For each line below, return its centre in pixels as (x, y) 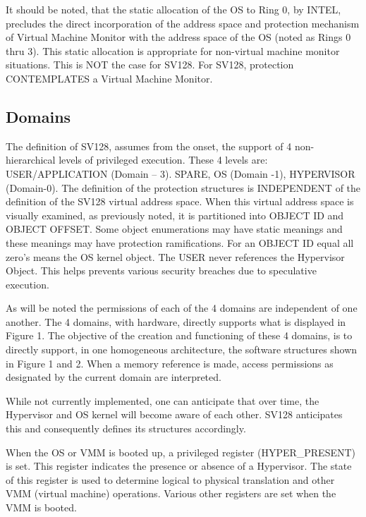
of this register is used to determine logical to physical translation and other (170, 479)
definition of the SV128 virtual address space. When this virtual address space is (180, 201)
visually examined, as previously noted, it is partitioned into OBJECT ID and (175, 215)
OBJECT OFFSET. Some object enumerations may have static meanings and (174, 229)
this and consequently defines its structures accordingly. (126, 428)
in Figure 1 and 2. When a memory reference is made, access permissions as (170, 363)
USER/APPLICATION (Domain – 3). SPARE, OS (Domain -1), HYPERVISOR (181, 173)
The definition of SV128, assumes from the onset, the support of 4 (149, 146)
